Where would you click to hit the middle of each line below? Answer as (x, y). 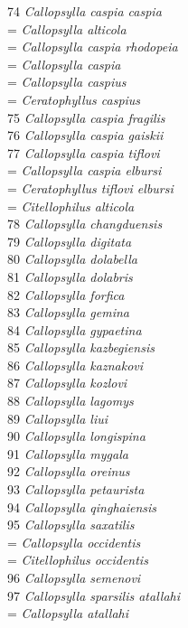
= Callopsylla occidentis (74, 542)
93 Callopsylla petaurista (76, 489)
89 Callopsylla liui (58, 418)
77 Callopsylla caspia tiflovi (84, 152)
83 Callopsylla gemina (68, 312)
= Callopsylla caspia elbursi (85, 170)
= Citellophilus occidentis (78, 560)
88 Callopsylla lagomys (70, 401)
